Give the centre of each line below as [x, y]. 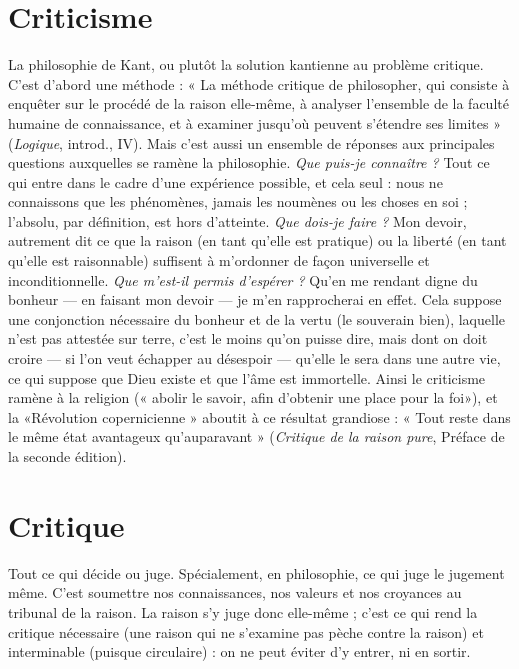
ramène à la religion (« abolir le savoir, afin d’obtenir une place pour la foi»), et [253, 397]
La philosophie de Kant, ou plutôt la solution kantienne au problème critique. [246, 64]
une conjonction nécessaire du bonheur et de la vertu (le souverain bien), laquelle [257, 318]
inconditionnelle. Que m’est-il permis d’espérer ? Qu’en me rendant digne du [243, 279]
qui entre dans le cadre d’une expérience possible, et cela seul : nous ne [225, 181]
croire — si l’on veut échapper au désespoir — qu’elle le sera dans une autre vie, [254, 358]
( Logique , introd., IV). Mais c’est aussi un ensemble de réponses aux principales [251, 142]
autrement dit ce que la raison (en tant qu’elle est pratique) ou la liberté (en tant [257, 240]
